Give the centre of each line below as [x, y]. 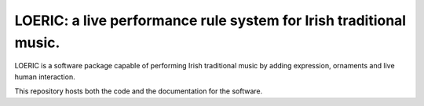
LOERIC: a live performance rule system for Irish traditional [210, 20]
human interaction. [45, 77]
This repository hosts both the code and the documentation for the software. [139, 91]
